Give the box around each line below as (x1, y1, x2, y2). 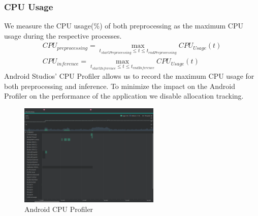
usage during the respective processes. (4, 30, 122, 41)
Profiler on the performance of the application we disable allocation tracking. (4, 90, 244, 101)
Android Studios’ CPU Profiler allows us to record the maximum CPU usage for (4, 71, 254, 81)
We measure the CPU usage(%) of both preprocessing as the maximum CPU (4, 20, 244, 31)
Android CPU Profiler (24, 204, 93, 214)
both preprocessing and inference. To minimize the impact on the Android (4, 80, 235, 91)
